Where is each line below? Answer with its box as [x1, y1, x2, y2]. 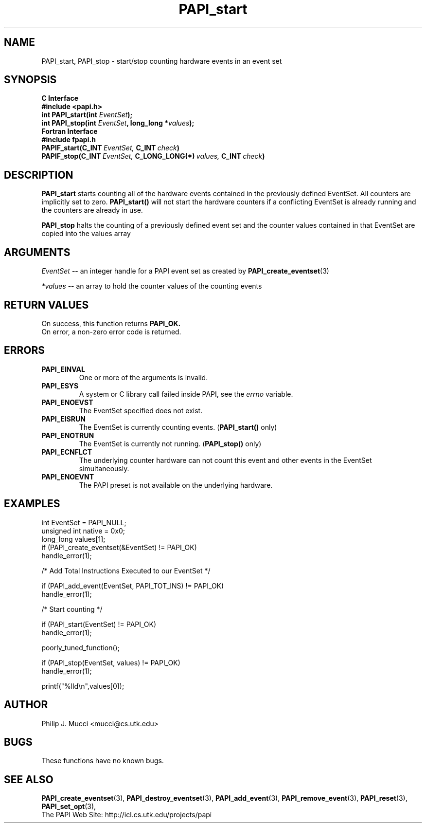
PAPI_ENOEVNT [41, 472, 94, 481]
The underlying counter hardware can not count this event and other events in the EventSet [79, 456, 372, 464]
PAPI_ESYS [41, 381, 79, 390]
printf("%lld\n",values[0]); [41, 681, 124, 690]
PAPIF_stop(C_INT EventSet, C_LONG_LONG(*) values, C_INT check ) [41, 152, 265, 161]
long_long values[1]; [41, 534, 106, 543]
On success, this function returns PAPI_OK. [41, 319, 181, 328]
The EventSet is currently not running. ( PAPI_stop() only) [79, 439, 262, 448]
